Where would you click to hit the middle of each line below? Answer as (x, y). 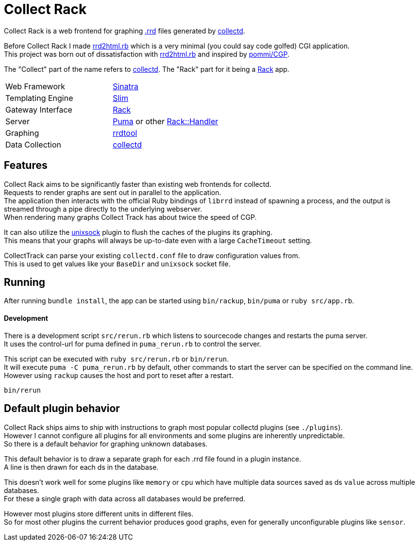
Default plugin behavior (62, 409)
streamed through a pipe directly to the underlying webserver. (103, 209)
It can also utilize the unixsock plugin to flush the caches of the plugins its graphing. (138, 232)
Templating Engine (39, 98)
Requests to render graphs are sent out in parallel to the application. (113, 192)
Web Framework (35, 86)
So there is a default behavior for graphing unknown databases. (106, 444)
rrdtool (125, 133)
